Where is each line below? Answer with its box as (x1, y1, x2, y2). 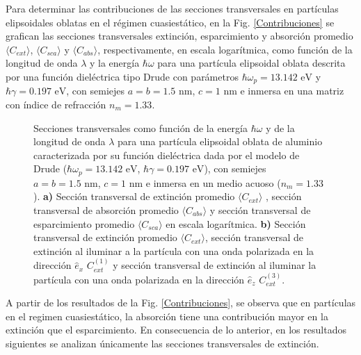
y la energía (89, 56, 140, 70)
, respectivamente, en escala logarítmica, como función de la (97, 42, 353, 56)
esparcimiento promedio (33, 216, 135, 231)
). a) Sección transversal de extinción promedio (33, 189, 235, 204)
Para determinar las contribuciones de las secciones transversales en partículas (6, 1, 339, 15)
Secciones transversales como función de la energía (33, 120, 248, 135)
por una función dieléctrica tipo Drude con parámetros (6, 69, 239, 83)
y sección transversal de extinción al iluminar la (113, 258, 316, 272)
